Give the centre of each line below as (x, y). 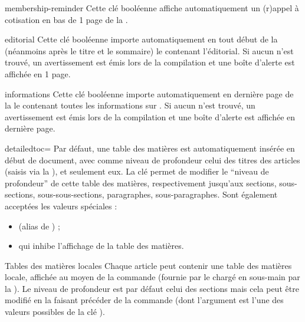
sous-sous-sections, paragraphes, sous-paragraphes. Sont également (158, 194)
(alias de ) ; (39, 226)
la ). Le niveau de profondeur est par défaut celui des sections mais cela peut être (152, 288)
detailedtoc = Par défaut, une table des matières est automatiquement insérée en (150, 148)
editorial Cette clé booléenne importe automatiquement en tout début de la (141, 39)
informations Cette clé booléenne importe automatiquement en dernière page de (149, 93)
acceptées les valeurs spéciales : (61, 206)
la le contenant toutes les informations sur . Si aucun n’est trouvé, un (130, 105)
